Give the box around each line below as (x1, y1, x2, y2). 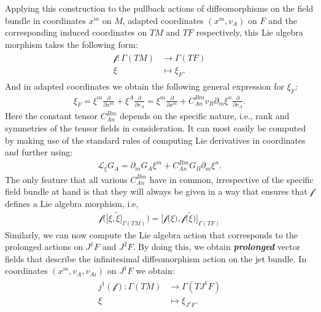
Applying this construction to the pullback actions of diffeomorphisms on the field (5, 2, 314, 14)
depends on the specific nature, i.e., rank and (120, 109, 290, 122)
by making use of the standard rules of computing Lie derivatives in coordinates (5, 133, 306, 146)
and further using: (5, 146, 73, 158)
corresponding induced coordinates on (5, 26, 147, 39)
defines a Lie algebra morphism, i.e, (5, 197, 139, 209)
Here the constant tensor (5, 109, 98, 122)
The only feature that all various (5, 173, 128, 185)
